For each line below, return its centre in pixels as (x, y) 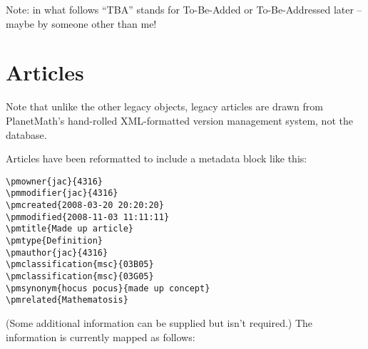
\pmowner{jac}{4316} (55, 181)
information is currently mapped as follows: (101, 337)
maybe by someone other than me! (81, 23)
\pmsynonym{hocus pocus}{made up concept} (108, 288)
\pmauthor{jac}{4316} (57, 252)
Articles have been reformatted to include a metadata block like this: (157, 158)
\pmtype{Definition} (55, 240)
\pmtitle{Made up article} (70, 229)
